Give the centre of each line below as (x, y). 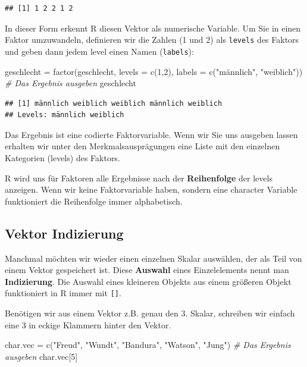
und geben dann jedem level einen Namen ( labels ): (99, 51)
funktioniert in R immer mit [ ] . (63, 293)
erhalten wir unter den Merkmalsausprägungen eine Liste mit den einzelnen (142, 146)
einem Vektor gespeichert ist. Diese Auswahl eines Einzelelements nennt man (147, 270)
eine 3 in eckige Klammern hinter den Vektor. (88, 324)
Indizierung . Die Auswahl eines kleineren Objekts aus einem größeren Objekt (148, 281)
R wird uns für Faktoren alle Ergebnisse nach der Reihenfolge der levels (139, 178)
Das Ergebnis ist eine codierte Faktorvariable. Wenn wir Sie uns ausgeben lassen (151, 134)
